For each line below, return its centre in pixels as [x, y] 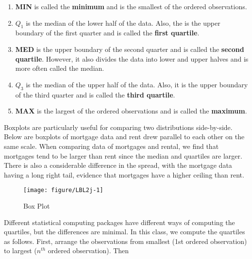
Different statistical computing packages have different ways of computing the [119, 222]
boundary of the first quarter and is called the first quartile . [107, 33]
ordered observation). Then [88, 251]
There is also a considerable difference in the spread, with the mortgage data [118, 165]
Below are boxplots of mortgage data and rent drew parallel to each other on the [124, 137]
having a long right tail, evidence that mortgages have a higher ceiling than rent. [124, 174]
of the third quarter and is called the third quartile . [95, 94]
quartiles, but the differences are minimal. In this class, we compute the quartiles [125, 232]
